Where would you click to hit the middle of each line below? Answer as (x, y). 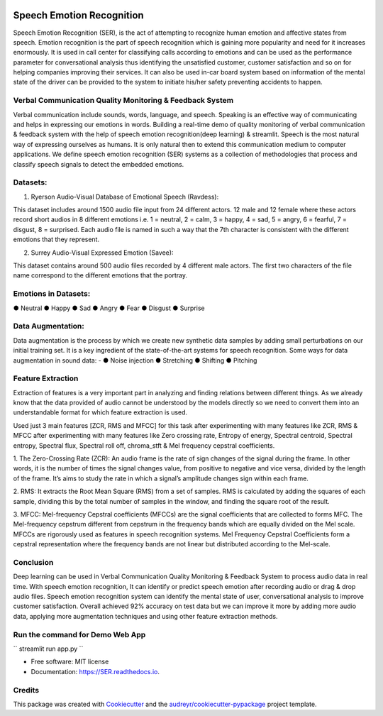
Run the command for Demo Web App (79, 634)
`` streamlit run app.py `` (48, 649)
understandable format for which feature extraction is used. (100, 412)
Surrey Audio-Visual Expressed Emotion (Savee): (102, 253)
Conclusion (33, 562)
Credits (26, 690)
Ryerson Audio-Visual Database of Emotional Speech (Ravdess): (125, 197)
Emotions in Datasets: (52, 294)
